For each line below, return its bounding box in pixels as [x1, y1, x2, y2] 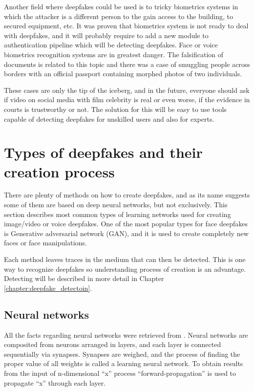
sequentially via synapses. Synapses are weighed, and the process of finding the [4, 348, 240, 359]
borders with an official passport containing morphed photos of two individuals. [4, 68, 242, 79]
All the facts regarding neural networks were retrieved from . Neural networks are [4, 329, 248, 340]
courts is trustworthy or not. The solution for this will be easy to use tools [4, 104, 227, 114]
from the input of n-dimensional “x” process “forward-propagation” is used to [4, 368, 236, 378]
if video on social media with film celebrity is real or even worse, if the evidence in [4, 94, 250, 105]
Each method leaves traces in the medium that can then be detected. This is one [4, 254, 246, 264]
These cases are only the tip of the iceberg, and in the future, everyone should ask [4, 85, 250, 95]
